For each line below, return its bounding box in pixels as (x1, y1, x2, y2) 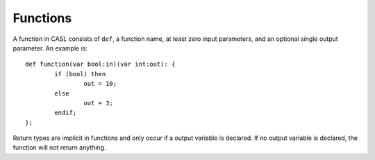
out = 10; (83, 80, 117, 88)
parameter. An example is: (12, 44, 88, 52)
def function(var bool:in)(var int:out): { (25, 60, 176, 69)
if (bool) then (54, 70, 106, 78)
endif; (54, 109, 77, 117)
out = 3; (83, 99, 114, 107)
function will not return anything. (12, 143, 106, 152)
